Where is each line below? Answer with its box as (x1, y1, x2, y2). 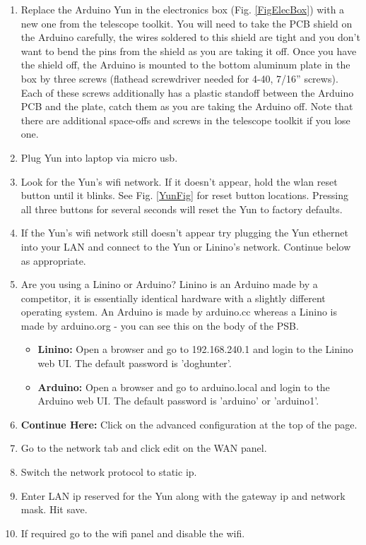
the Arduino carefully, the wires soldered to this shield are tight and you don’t (20, 30, 360, 44)
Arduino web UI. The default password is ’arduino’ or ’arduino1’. (37, 393, 319, 408)
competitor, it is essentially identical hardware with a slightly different (20, 290, 326, 305)
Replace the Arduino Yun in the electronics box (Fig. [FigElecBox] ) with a (20, 2, 345, 16)
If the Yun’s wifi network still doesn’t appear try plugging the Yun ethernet (20, 225, 349, 240)
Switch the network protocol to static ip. (20, 465, 197, 479)
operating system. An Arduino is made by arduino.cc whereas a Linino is (20, 304, 337, 319)
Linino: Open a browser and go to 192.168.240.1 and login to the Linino (37, 342, 353, 357)
